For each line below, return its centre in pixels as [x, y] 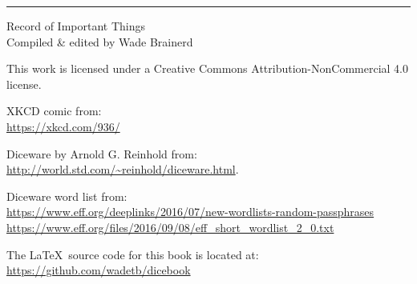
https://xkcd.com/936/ [63, 126]
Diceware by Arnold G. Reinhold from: [102, 153]
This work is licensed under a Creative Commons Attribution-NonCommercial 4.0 [207, 68]
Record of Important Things [76, 26]
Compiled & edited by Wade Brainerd [100, 41]
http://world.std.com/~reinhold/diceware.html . [123, 169]
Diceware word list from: [67, 196]
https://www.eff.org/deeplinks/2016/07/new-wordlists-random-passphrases [190, 212]
